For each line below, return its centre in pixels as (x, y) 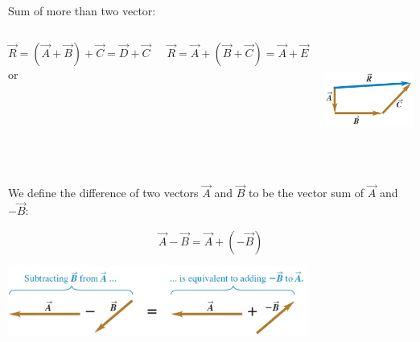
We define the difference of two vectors (103, 193)
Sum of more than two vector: (82, 10)
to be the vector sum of (306, 193)
